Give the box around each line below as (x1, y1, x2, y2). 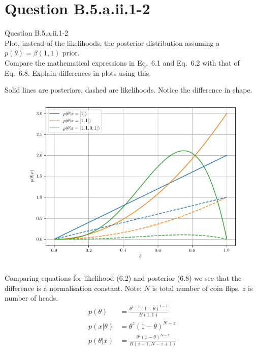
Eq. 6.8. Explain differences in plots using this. (5, 67, 151, 78)
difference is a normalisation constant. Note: (5, 282, 142, 293)
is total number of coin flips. (152, 282, 240, 293)
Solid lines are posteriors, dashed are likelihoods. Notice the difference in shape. (5, 84, 252, 95)
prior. (62, 47, 80, 58)
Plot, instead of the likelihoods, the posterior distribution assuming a (5, 37, 220, 48)
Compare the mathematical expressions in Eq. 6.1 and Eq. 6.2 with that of (5, 57, 240, 68)
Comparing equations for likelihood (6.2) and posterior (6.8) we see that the (5, 273, 242, 283)
